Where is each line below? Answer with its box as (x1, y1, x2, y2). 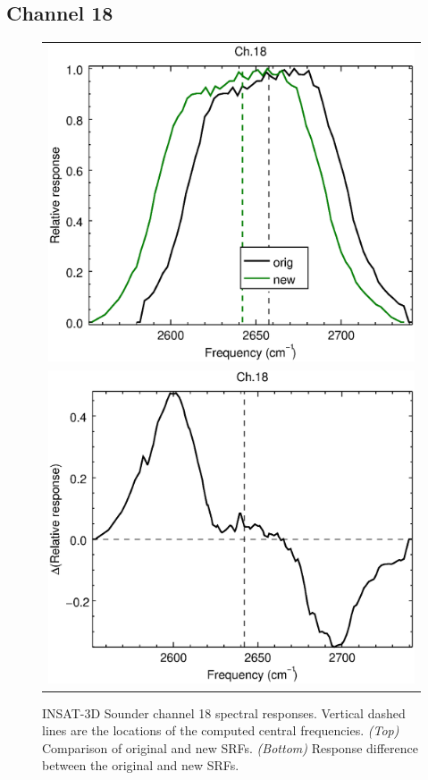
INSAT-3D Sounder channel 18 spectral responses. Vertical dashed (42, 703, 406, 722)
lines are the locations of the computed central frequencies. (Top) (42, 721, 399, 740)
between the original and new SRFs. (42, 756, 239, 775)
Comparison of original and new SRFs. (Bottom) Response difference (42, 738, 418, 757)
